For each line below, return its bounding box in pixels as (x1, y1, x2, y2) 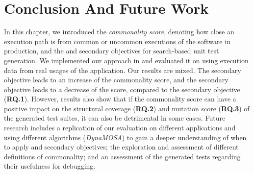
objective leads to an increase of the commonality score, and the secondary (4, 75, 229, 85)
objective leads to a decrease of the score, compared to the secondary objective (4, 84, 240, 94)
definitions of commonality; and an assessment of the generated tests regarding (4, 151, 241, 161)
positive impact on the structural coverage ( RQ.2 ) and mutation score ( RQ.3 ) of (4, 103, 250, 113)
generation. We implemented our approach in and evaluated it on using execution (4, 55, 249, 65)
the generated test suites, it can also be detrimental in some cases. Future (4, 113, 226, 123)
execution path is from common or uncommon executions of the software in (4, 36, 230, 46)
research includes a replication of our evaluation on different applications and (4, 123, 236, 133)
